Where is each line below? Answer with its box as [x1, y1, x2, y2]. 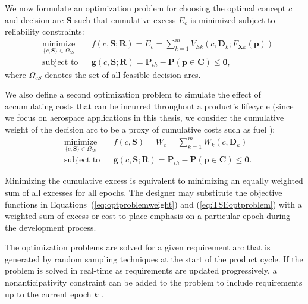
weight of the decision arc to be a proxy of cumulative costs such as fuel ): [5, 123, 275, 135]
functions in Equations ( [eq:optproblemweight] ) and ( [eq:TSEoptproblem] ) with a [5, 198, 302, 210]
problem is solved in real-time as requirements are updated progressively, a [5, 264, 277, 277]
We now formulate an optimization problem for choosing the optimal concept [5, 2, 286, 14]
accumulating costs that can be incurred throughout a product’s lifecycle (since [5, 99, 294, 112]
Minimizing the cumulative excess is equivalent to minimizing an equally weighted [5, 174, 303, 187]
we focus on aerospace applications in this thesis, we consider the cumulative [5, 111, 284, 124]
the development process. [5, 221, 96, 233]
